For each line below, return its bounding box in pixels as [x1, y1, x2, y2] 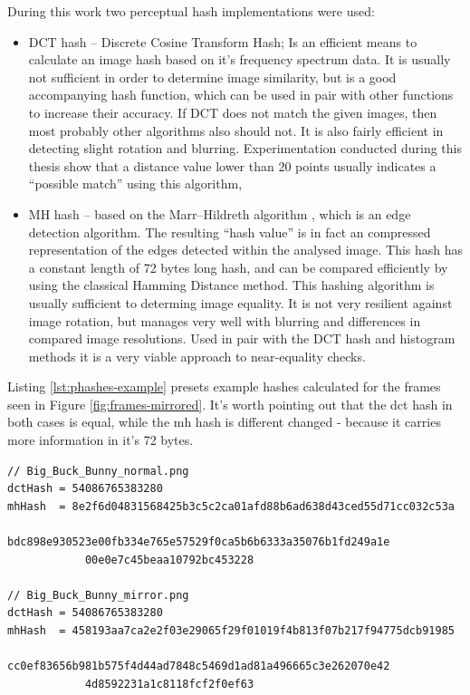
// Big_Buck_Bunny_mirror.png [7, 588, 189, 602]
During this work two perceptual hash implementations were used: [7, 2, 375, 20]
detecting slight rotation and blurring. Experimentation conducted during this [28, 139, 462, 158]
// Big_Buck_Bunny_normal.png [7, 464, 189, 478]
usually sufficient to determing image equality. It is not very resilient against [28, 293, 453, 312]
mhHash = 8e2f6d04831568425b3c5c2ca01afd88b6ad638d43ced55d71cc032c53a [7, 499, 455, 513]
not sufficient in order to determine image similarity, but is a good [28, 67, 397, 86]
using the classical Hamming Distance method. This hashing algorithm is [28, 275, 435, 294]
